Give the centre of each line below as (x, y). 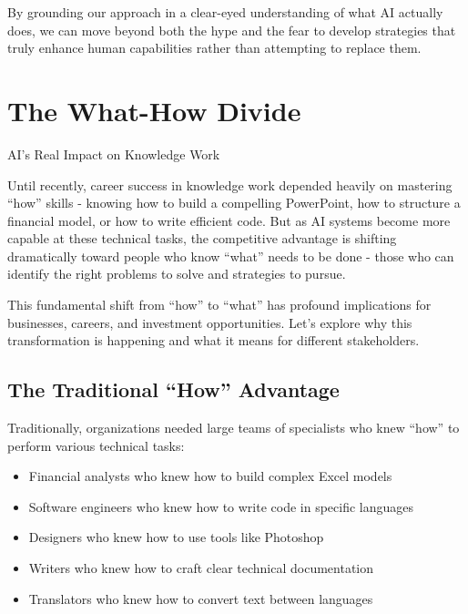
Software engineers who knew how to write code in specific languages (221, 506)
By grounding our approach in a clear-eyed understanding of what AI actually (225, 12)
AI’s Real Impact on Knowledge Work (114, 153)
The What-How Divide (154, 110)
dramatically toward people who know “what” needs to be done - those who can (231, 256)
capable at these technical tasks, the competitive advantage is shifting (202, 238)
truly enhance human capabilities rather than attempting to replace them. (214, 48)
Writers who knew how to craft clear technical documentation (201, 568)
